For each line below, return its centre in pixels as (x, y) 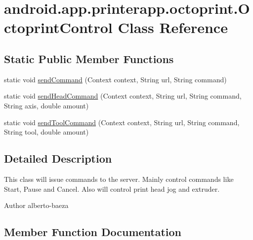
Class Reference (173, 27)
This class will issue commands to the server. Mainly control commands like (119, 179)
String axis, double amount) (46, 105)
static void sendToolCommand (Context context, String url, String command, (122, 122)
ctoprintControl (58, 27)
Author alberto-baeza (36, 205)
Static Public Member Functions (89, 58)
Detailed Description (58, 158)
